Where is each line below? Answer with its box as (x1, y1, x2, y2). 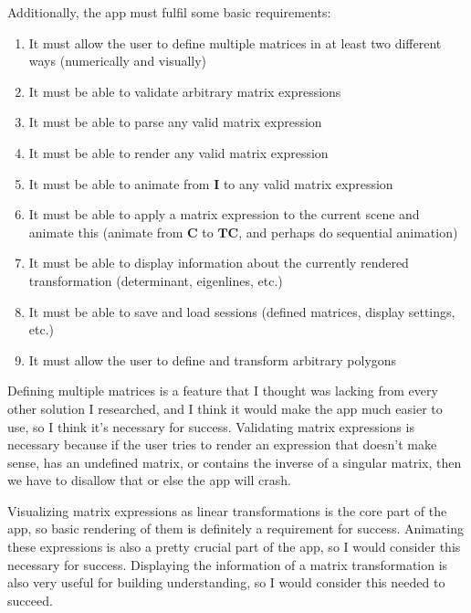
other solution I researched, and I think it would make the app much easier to (7, 398, 443, 417)
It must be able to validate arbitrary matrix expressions (28, 81, 341, 100)
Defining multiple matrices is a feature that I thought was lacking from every (7, 381, 438, 400)
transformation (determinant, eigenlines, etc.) (28, 270, 283, 290)
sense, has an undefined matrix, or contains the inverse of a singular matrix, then (7, 452, 462, 471)
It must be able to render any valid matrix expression (28, 143, 329, 162)
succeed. (7, 590, 53, 609)
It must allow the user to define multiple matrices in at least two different (28, 33, 442, 52)
